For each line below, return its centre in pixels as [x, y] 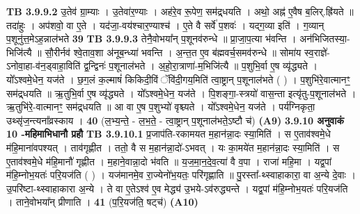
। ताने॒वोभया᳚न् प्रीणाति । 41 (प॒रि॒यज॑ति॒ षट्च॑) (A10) [102, 202]
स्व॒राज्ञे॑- [318, 52]
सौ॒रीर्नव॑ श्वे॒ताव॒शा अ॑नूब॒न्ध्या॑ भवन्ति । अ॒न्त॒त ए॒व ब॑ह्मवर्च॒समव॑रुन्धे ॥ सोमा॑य [173, 52]
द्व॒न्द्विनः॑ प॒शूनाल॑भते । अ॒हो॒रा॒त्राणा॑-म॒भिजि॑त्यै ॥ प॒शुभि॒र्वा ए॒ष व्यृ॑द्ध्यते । [201, 66]
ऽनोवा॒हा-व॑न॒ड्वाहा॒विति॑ [44, 66]
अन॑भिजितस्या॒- [325, 39]
